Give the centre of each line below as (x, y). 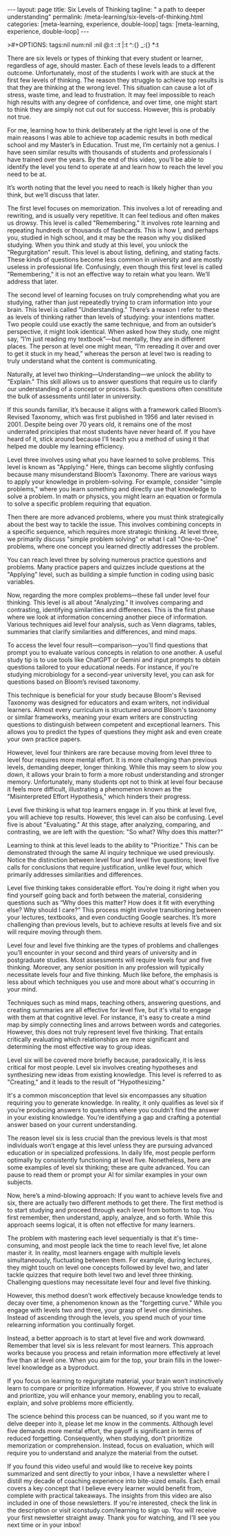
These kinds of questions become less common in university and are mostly (115, 259)
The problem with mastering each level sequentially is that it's (95, 1238)
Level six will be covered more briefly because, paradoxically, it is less (107, 1060)
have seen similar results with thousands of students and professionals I (109, 152)
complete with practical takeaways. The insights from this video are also (109, 1496)
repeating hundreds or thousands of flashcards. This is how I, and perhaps (113, 230)
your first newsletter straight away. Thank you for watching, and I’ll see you (113, 1517)
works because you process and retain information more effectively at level (114, 1353)
